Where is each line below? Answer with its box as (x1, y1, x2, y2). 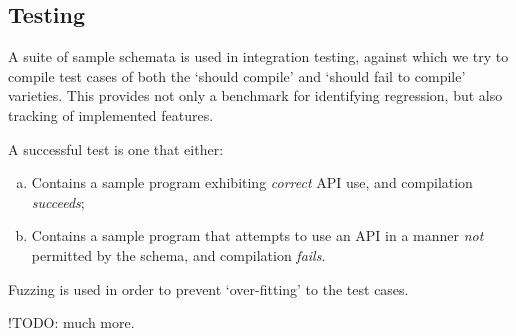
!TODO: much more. (8, 312, 135, 333)
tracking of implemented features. (8, 104, 214, 125)
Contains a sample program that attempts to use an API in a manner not (31, 225, 484, 246)
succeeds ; (31, 191, 85, 212)
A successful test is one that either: (8, 138, 224, 159)
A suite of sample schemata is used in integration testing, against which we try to (8, 46, 509, 67)
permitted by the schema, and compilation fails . (31, 244, 326, 265)
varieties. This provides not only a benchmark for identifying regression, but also (8, 85, 503, 106)
